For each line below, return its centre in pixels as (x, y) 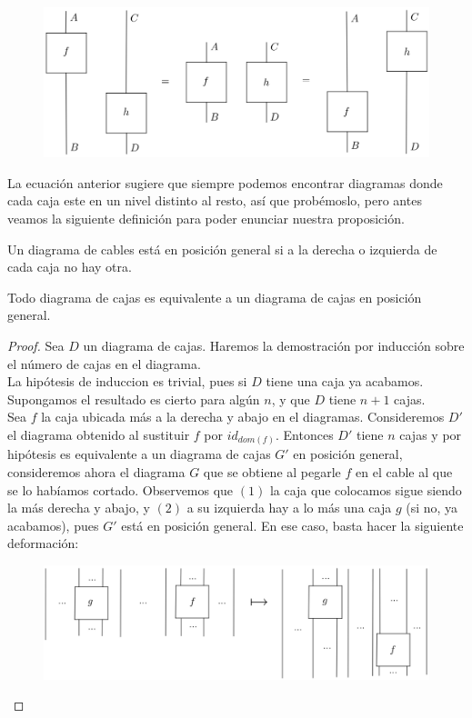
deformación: (43, 543)
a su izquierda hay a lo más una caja (289, 508)
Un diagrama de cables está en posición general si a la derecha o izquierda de (222, 249)
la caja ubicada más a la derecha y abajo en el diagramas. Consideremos (243, 417)
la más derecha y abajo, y (79, 508)
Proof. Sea (36, 345)
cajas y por (431, 434)
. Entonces (305, 434)
